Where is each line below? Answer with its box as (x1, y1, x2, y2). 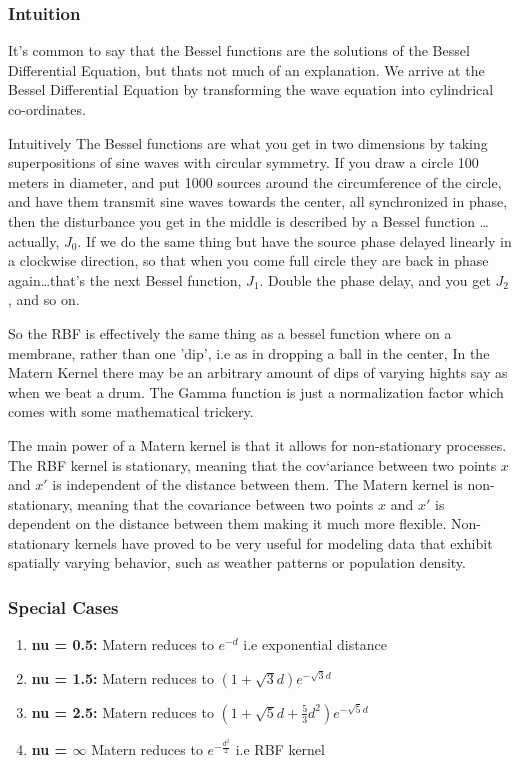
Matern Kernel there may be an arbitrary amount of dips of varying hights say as (8, 362, 508, 383)
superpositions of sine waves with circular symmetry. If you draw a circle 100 (8, 152, 479, 173)
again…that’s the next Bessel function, (8, 269, 242, 290)
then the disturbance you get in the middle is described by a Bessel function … (8, 210, 489, 231)
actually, (8, 230, 60, 251)
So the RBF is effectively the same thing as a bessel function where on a (8, 322, 452, 343)
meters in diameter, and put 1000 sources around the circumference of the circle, (8, 171, 502, 192)
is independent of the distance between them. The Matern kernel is (52, 474, 463, 495)
